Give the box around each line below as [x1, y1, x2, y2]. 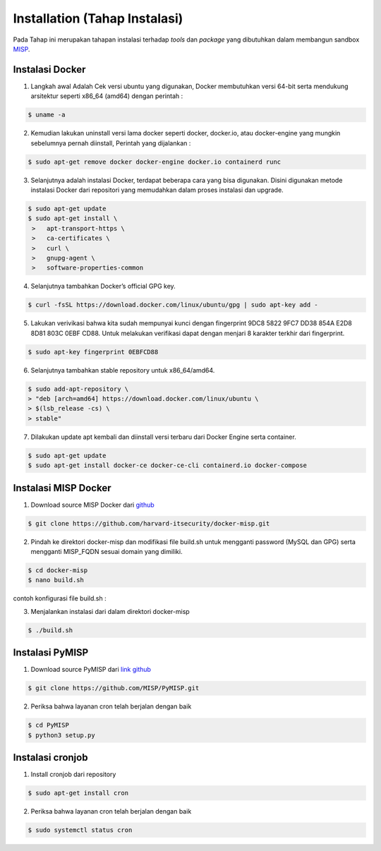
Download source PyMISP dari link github [30, 665, 152, 674]
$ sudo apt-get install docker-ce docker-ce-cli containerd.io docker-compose [28, 461, 307, 469]
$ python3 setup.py [28, 731, 95, 739]
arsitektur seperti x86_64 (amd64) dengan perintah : [30, 92, 183, 100]
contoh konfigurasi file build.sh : [13, 594, 107, 603]
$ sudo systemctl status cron [28, 826, 133, 834]
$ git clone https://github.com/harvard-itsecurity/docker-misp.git [28, 519, 270, 527]
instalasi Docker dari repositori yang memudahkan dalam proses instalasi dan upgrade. [30, 186, 284, 194]
